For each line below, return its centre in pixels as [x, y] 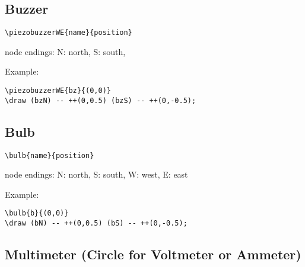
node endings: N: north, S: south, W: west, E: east [96, 174]
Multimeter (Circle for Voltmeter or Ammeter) [153, 254]
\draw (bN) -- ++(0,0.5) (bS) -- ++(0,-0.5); [96, 223]
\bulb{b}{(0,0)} [37, 213]
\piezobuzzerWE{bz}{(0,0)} [58, 91]
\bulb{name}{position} [50, 155]
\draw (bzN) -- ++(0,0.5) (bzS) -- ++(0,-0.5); [101, 100]
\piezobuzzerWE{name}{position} [69, 33]
